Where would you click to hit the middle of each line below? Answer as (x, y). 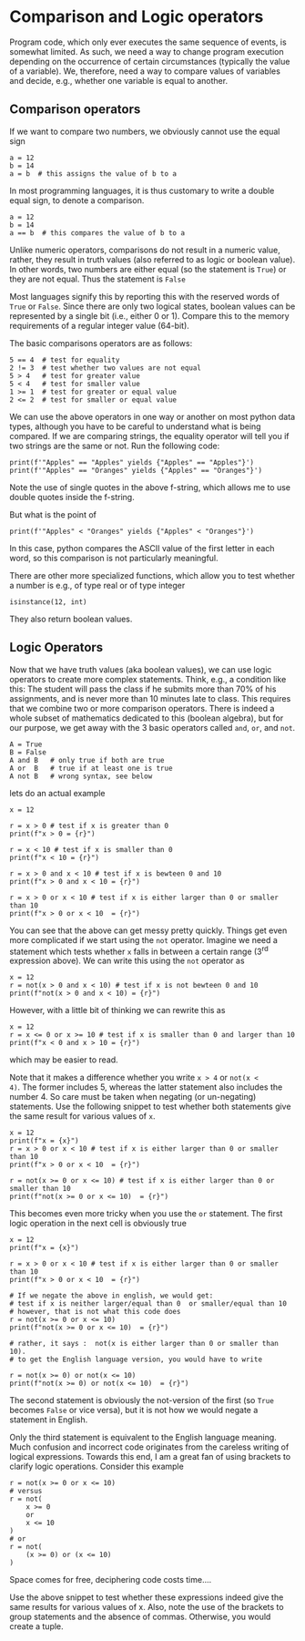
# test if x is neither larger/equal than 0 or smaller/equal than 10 (148, 1304)
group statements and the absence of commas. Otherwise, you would (140, 1617)
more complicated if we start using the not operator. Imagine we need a (143, 939)
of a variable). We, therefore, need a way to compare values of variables (145, 71)
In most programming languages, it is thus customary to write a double (142, 190)
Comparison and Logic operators (137, 17)
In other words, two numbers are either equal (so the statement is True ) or (148, 269)
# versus (26, 1492)
